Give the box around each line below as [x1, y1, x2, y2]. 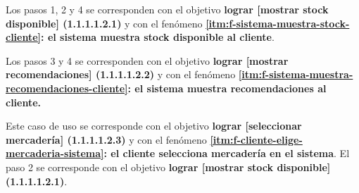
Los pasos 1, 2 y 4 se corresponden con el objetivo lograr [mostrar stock [6, 2, 329, 16]
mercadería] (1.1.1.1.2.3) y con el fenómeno [6, 132, 207, 147]
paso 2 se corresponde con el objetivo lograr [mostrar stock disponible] [6, 159, 331, 174]
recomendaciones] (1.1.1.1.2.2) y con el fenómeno [6, 67, 236, 82]
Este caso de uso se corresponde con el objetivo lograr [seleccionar [6, 118, 302, 133]
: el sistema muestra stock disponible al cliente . [41, 30, 275, 44]
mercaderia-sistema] [6, 146, 104, 161]
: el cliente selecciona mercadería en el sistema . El [103, 146, 350, 161]
